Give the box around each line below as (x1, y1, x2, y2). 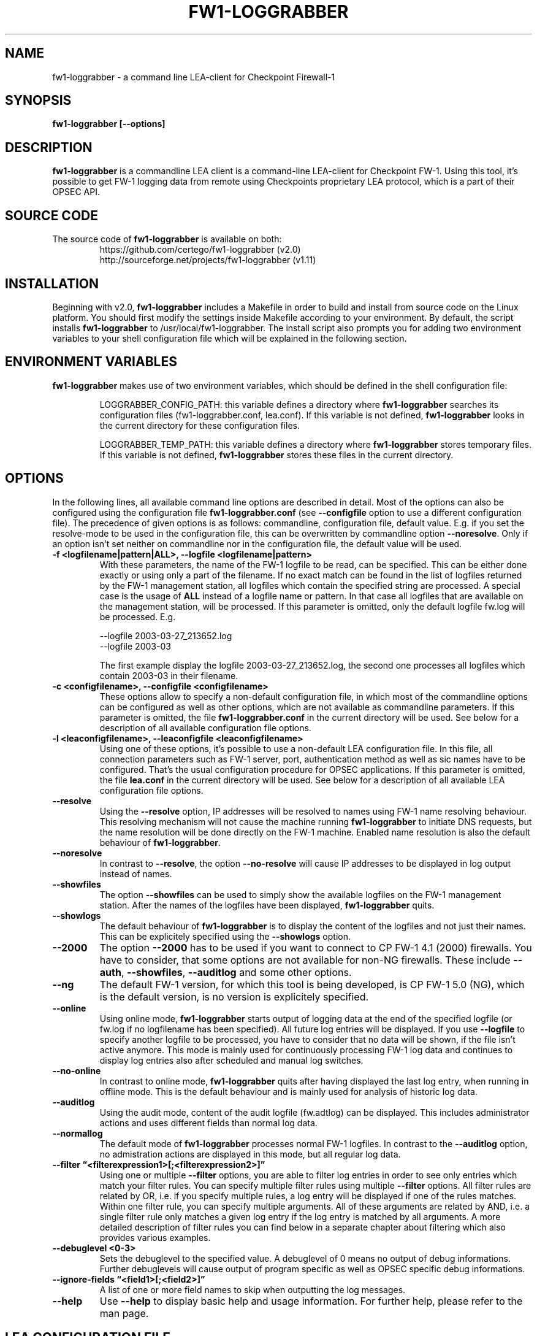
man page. (99, 1307, 149, 1319)
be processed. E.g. (99, 611, 176, 622)
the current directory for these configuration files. (99, 420, 300, 431)
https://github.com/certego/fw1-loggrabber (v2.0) (99, 244, 301, 255)
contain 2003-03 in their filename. (99, 670, 238, 681)
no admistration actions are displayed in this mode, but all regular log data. (99, 1148, 401, 1159)
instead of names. (99, 868, 172, 879)
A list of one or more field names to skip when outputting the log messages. (99, 1284, 406, 1295)
